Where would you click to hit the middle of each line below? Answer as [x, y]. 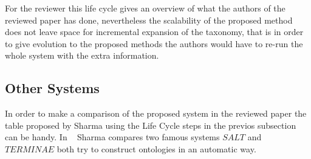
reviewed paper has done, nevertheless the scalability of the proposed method [149, 20]
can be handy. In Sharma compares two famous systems [112, 137]
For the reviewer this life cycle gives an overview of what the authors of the [145, 8]
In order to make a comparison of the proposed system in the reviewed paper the [156, 113]
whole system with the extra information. [82, 55]
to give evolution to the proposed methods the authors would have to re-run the [154, 43]
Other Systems [52, 88]
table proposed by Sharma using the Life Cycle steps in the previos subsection [151, 125]
